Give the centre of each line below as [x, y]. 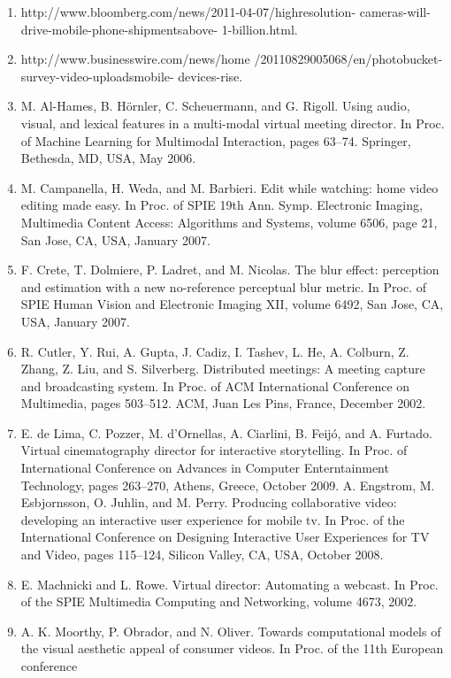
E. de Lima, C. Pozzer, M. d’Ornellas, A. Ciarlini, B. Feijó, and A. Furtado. [226, 432]
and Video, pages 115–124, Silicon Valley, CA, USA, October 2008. [202, 555]
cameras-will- [395, 12]
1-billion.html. [260, 29]
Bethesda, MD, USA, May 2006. [108, 158]
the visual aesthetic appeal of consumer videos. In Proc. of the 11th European [232, 648]
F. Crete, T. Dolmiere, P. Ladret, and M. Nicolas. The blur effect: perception [230, 270]
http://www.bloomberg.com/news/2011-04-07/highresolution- [188, 12]
